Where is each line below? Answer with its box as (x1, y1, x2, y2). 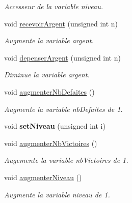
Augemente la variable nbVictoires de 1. (4, 155, 128, 165)
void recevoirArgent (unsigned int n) (4, 18, 118, 28)
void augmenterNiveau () (4, 171, 82, 182)
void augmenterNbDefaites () (4, 86, 95, 97)
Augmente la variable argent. (4, 35, 94, 46)
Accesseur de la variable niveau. (4, 1, 103, 11)
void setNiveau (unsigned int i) (4, 121, 105, 131)
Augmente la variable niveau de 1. (4, 189, 110, 199)
